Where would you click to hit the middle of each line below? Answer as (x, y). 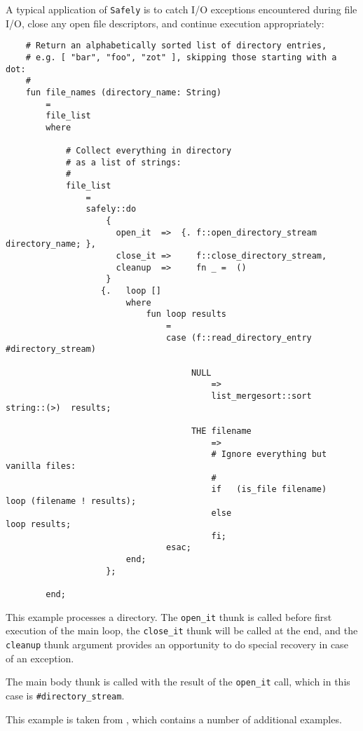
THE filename (221, 431)
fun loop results (186, 314)
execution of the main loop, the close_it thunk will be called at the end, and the (182, 630)
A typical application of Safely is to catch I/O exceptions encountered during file (181, 9)
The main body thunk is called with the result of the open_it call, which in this (178, 682)
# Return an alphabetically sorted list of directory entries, (176, 46)
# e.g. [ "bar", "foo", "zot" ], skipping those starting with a (181, 57)
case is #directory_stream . (65, 695)
